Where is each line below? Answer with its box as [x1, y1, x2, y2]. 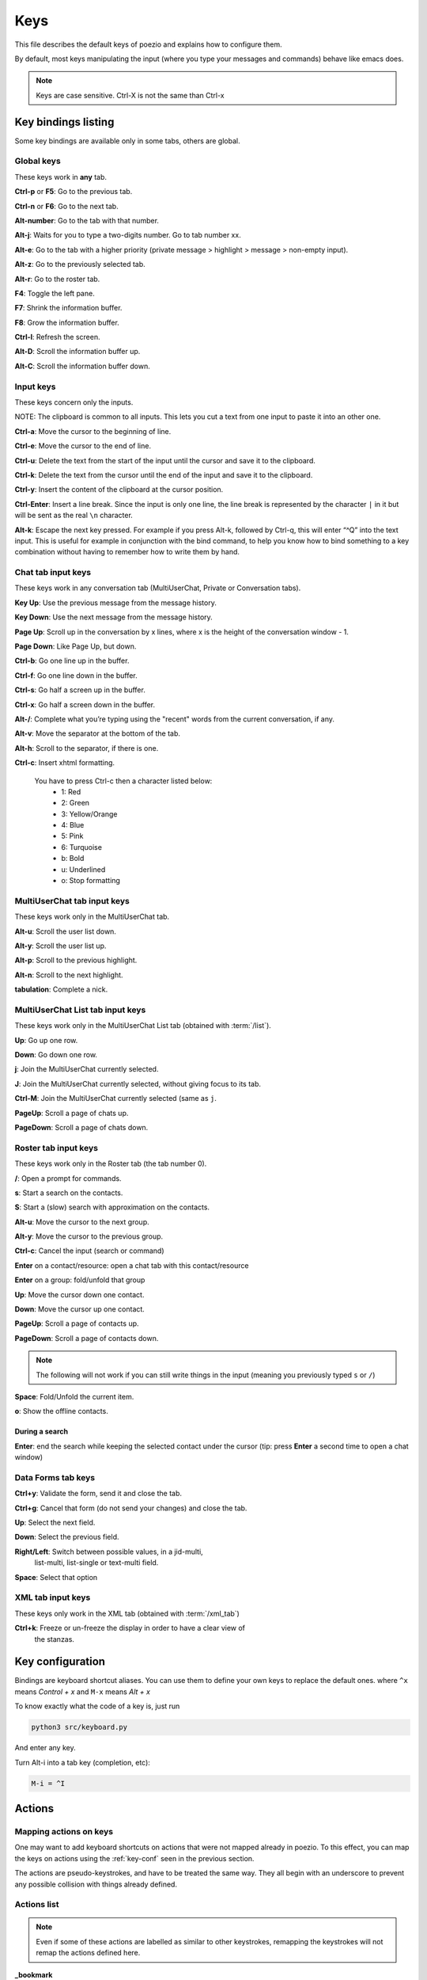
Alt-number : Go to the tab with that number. [14, 215, 160, 225]
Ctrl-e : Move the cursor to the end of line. [14, 441, 152, 451]
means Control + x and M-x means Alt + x [14, 1687, 150, 1696]
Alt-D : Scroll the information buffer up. [14, 347, 141, 356]
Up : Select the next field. [14, 1517, 96, 1528]
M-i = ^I [31, 1779, 66, 1788]
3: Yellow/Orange [61, 809, 118, 819]
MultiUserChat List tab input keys [14, 1004, 146, 1015]
